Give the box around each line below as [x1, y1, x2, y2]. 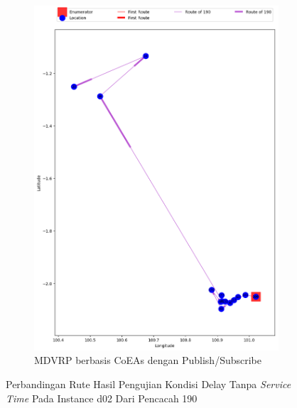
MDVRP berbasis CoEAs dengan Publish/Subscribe [34, 353, 261, 368]
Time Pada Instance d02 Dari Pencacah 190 [6, 390, 198, 405]
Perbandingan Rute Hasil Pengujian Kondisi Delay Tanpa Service [6, 377, 291, 392]
